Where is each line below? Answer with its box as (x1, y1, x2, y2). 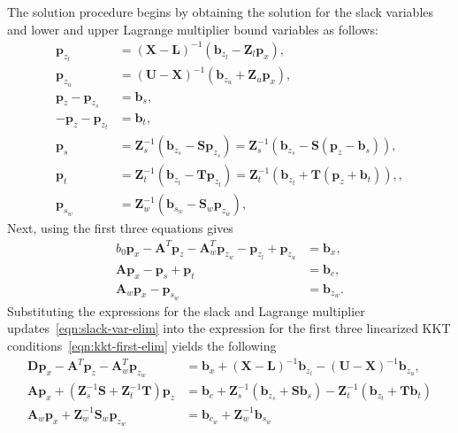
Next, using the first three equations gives (7, 219, 233, 237)
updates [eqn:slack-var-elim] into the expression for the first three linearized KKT (7, 319, 451, 337)
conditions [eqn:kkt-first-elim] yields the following (7, 336, 277, 355)
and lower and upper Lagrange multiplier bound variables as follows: (7, 19, 378, 38)
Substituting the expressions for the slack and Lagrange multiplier (7, 301, 365, 320)
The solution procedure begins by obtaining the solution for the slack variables (7, 3, 434, 20)
